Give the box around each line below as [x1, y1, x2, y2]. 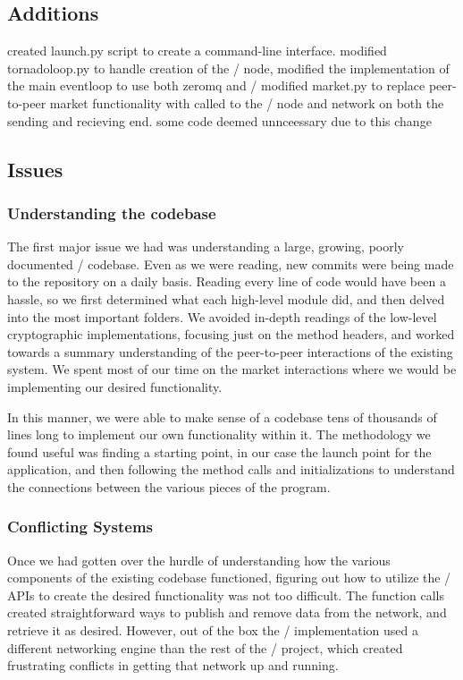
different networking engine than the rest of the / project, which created [7, 638, 403, 657]
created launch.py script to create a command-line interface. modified [7, 41, 387, 60]
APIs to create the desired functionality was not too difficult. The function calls [7, 585, 445, 604]
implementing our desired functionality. [7, 377, 223, 395]
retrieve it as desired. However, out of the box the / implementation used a [7, 621, 419, 640]
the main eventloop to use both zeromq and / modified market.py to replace [7, 76, 425, 95]
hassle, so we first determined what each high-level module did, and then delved [7, 289, 445, 308]
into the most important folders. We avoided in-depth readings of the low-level [7, 307, 437, 326]
